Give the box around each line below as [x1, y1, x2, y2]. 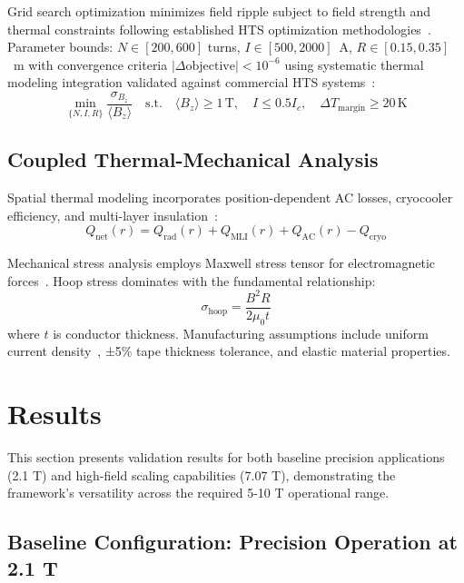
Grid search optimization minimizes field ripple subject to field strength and [7, 2, 431, 20]
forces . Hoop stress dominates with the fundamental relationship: [7, 271, 376, 290]
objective [185, 59, 235, 73]
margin [338, 103, 366, 113]
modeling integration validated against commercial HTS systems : [7, 73, 376, 92]
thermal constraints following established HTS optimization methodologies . [7, 19, 431, 38]
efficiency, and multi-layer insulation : [7, 205, 218, 224]
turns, [207, 37, 241, 56]
